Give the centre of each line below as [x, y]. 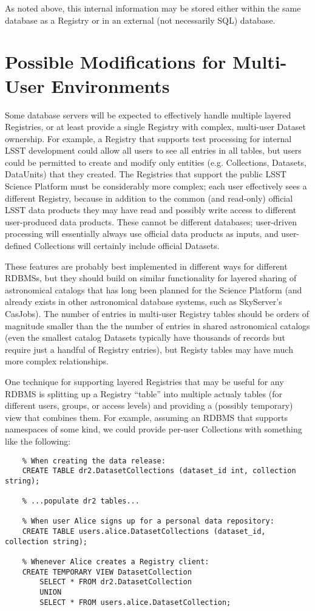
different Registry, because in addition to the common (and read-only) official [149, 198]
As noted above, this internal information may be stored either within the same [153, 8]
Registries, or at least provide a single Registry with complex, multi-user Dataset [155, 127]
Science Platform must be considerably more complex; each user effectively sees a [156, 186]
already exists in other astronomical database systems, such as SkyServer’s [144, 302]
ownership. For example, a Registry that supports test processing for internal [148, 138]
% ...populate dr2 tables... [81, 501]
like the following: [38, 441]
